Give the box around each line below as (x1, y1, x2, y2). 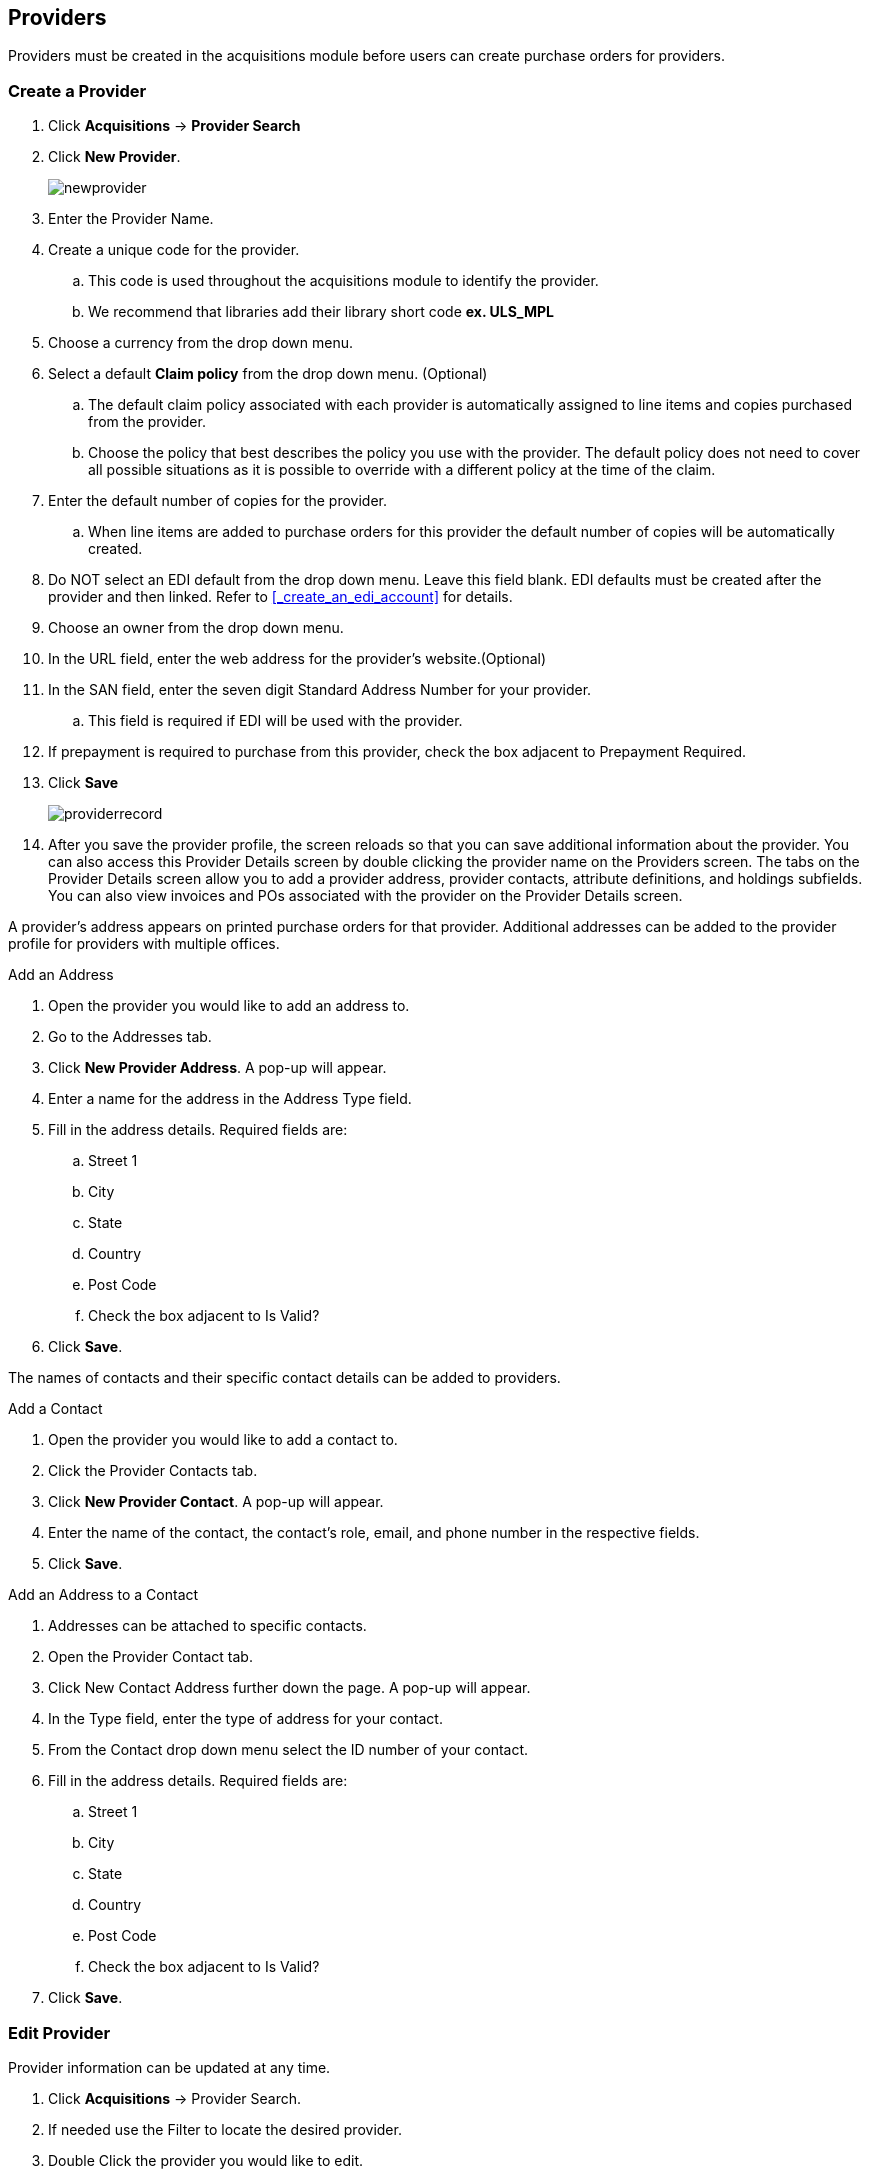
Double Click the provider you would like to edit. (48, 2151, 364, 2169)
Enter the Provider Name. (48, 210, 214, 228)
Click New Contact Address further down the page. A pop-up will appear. (48, 1679, 531, 1697)
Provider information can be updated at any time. (8, 2058, 331, 2076)
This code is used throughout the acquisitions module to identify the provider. (88, 272, 599, 290)
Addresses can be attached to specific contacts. (48, 1617, 367, 1635)
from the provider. (88, 413, 206, 431)
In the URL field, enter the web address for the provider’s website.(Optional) (48, 650, 547, 668)
